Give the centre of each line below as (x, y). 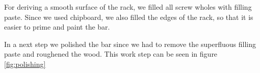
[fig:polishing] (25, 64)
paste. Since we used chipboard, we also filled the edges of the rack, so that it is (129, 17)
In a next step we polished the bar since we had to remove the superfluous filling (130, 44)
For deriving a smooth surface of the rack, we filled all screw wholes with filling (128, 7)
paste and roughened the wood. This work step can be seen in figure (111, 54)
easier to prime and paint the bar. (57, 27)
